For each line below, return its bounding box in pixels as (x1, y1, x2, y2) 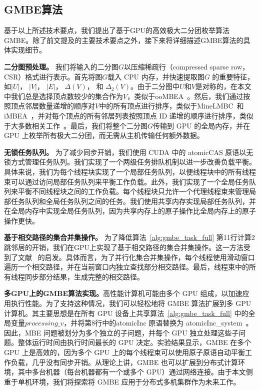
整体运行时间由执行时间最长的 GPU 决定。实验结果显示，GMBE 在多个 (17, 337, 251, 347)
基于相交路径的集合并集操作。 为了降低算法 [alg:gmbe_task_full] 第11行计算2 (4, 232, 255, 242)
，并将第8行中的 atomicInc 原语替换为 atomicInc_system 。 (63, 317, 253, 328)
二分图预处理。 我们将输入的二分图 (4, 61, 118, 71)
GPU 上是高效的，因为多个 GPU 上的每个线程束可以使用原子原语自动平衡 (4, 347, 245, 357)
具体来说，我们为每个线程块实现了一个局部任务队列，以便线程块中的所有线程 (4, 166, 256, 176)
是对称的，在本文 (195, 81, 251, 91)
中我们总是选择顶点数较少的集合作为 (4, 90, 123, 101)
